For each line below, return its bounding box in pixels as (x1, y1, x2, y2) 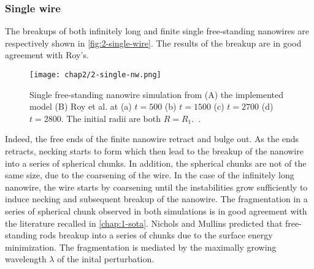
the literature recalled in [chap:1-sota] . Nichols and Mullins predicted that (5, 216, 283, 229)
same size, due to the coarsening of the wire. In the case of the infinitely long (5, 169, 294, 181)
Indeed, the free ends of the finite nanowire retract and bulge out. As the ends (5, 132, 299, 145)
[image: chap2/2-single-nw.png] (29, 70, 161, 79)
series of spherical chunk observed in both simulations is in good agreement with (5, 205, 307, 217)
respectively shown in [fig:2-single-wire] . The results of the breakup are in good (5, 36, 302, 49)
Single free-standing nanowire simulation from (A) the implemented (29, 88, 284, 100)
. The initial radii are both (61, 112, 161, 124)
